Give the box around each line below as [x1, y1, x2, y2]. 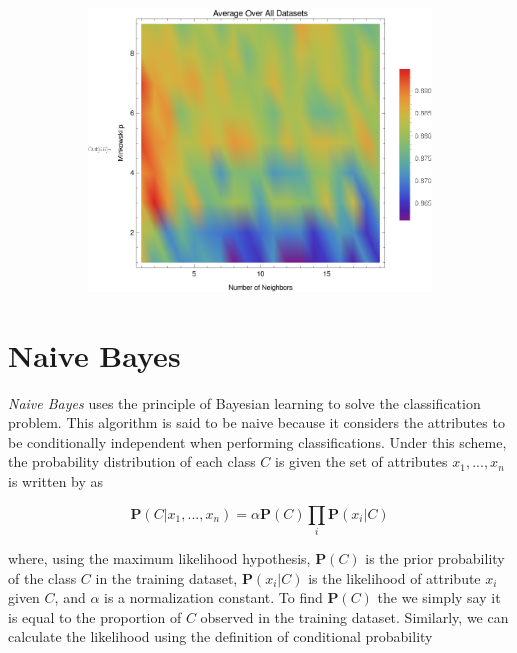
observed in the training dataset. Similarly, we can [200, 606, 509, 627]
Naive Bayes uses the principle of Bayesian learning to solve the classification [8, 392, 481, 413]
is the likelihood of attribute [308, 567, 481, 588]
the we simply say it [377, 587, 501, 608]
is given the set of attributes [275, 451, 448, 472]
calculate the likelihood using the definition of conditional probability [8, 626, 433, 647]
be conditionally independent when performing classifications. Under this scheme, [8, 431, 507, 452]
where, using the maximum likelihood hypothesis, [8, 547, 311, 568]
